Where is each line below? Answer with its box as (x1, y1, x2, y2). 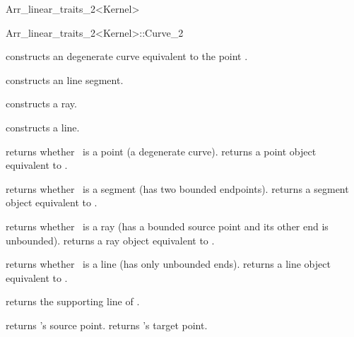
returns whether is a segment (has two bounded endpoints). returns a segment (6, 181, 349, 196)
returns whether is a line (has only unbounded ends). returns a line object (6, 256, 331, 271)
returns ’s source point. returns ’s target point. (6, 317, 208, 332)
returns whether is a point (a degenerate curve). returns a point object (6, 143, 317, 158)
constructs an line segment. (6, 72, 124, 87)
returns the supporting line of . (6, 294, 140, 309)
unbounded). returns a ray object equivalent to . (6, 232, 215, 247)
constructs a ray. (6, 96, 77, 111)
